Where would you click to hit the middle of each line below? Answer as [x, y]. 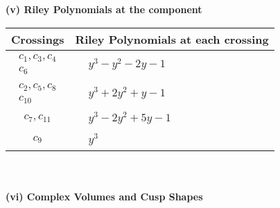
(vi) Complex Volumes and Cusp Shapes [104, 196]
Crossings [38, 39]
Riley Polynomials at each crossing [172, 39]
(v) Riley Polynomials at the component [104, 9]
